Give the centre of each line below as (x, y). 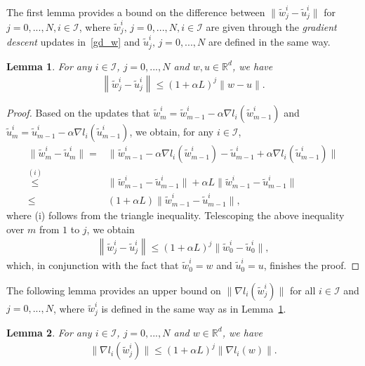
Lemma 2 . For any (49, 332)
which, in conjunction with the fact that (93, 265)
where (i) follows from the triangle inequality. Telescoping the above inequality (175, 215)
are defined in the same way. (269, 42)
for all (303, 290)
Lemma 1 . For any (49, 66)
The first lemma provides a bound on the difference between (136, 12)
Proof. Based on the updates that (78, 113)
